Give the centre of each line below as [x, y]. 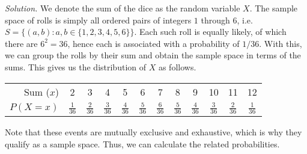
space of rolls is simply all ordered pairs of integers [98, 20]
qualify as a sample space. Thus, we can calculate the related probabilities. [142, 143]
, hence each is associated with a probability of [153, 43]
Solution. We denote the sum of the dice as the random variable [123, 8]
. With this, [281, 43]
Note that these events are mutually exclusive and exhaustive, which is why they [153, 132]
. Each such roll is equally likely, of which [210, 32]
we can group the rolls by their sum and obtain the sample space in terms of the [153, 55]
